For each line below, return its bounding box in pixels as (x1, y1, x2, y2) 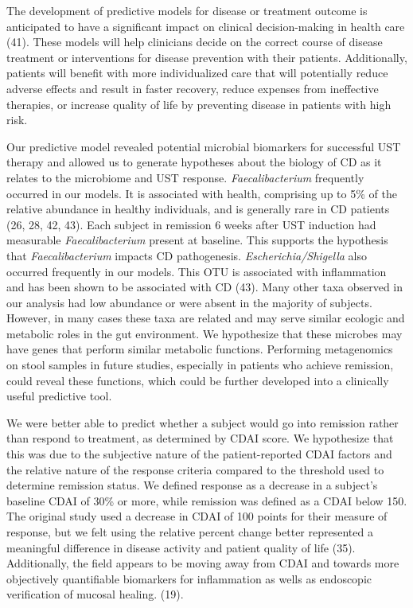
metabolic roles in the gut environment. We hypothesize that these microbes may (6, 325, 403, 341)
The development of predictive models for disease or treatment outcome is (6, 2, 368, 18)
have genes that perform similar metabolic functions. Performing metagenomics (6, 341, 393, 357)
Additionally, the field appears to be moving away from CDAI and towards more (6, 555, 399, 571)
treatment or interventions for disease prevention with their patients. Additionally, (6, 49, 407, 65)
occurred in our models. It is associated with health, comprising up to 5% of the (6, 185, 397, 201)
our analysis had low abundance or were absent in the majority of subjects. (6, 294, 372, 310)
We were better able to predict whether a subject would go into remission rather (6, 414, 399, 431)
